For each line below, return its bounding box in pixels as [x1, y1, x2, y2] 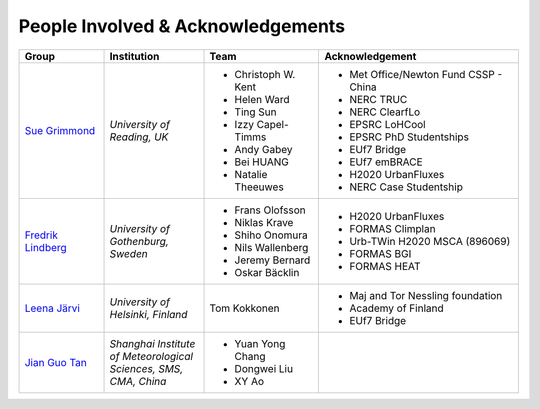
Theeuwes [234, 180, 284, 194]
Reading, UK [109, 130, 169, 144]
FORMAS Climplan [349, 221, 436, 235]
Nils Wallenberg [234, 240, 309, 254]
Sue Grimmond [24, 123, 96, 137]
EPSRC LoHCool [349, 117, 426, 131]
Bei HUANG [234, 155, 290, 169]
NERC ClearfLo [349, 105, 421, 119]
